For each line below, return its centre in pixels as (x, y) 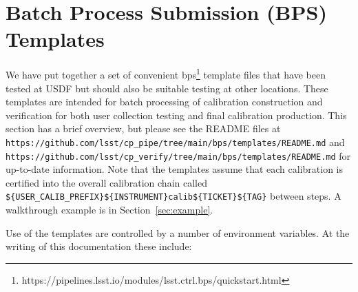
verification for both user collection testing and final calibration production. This (176, 115)
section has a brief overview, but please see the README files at (143, 128)
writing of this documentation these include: (99, 246)
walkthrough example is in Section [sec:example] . (109, 210)
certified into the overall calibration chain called (106, 182)
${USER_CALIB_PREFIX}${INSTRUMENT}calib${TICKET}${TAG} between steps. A (173, 196)
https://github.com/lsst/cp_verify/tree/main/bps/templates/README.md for (178, 155)
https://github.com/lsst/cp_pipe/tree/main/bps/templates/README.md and (175, 142)
